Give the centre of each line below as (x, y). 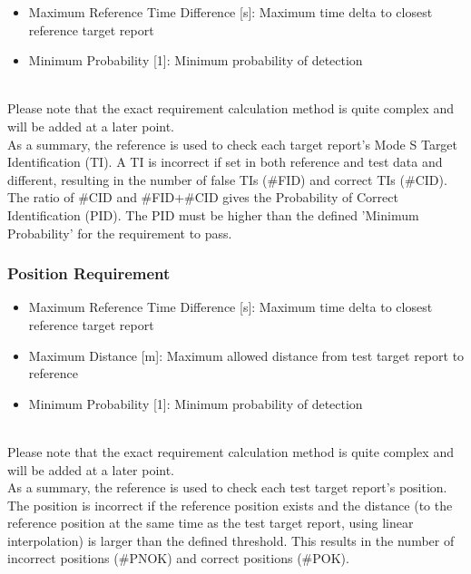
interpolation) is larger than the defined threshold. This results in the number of (231, 540)
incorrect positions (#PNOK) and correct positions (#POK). (178, 558)
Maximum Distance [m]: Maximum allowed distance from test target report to (246, 355)
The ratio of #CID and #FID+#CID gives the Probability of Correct (203, 197)
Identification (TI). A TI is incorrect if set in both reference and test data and (225, 162)
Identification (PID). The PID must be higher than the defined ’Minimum (213, 214)
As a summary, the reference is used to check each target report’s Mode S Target (233, 144)
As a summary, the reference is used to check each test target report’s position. (227, 487)
